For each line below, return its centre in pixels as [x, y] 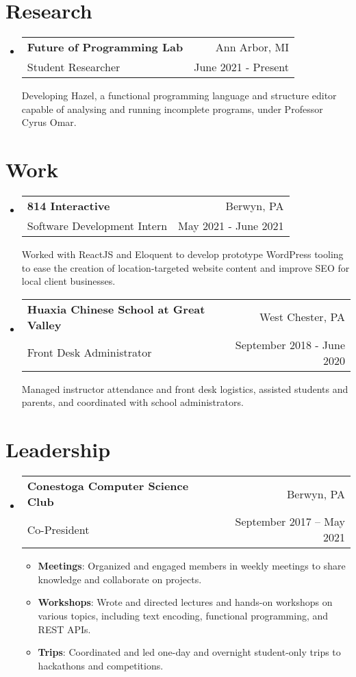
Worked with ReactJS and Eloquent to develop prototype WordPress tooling [182, 254]
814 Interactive [68, 206]
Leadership [58, 449]
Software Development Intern [97, 226]
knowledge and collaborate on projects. [120, 579]
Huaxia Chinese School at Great [116, 309]
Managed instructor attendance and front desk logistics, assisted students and [185, 388]
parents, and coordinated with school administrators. [132, 402]
